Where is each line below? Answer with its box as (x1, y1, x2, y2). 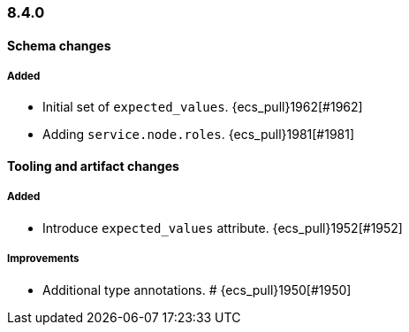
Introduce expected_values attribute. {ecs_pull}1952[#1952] (42, 220, 403, 235)
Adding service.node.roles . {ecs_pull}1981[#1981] (42, 127, 355, 143)
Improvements (7, 252, 80, 266)
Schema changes (7, 37, 111, 53)
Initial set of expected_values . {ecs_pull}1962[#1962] (42, 99, 363, 115)
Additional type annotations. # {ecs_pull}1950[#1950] (42, 282, 352, 297)
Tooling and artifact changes (7, 158, 179, 174)
